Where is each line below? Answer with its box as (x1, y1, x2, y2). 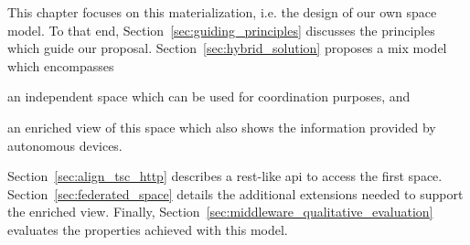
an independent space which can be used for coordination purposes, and (7, 87, 411, 106)
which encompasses (7, 56, 114, 75)
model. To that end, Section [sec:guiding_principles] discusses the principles (7, 20, 435, 39)
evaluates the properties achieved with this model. (7, 219, 288, 239)
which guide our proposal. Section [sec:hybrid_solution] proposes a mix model (7, 38, 447, 58)
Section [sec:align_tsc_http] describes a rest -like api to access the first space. (7, 166, 443, 186)
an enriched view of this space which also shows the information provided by (7, 117, 436, 136)
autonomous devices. (7, 135, 123, 154)
